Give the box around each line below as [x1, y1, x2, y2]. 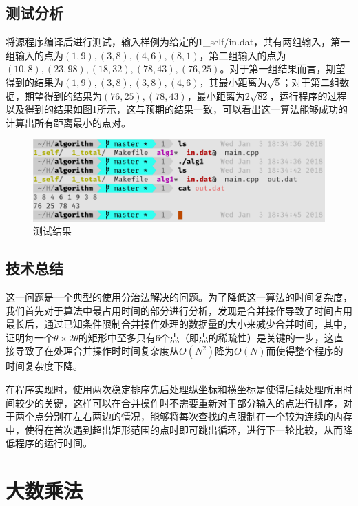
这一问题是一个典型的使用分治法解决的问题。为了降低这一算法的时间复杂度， [6, 290, 352, 304]
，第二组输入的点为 [199, 48, 286, 62]
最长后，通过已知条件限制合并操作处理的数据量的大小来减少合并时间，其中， [6, 317, 352, 331]
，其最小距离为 [199, 74, 267, 89]
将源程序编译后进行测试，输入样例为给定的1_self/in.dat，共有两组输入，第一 [6, 34, 350, 49]
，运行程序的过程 [269, 88, 347, 103]
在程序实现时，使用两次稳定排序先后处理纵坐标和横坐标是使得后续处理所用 [6, 381, 343, 396]
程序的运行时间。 [14, 436, 92, 450]
